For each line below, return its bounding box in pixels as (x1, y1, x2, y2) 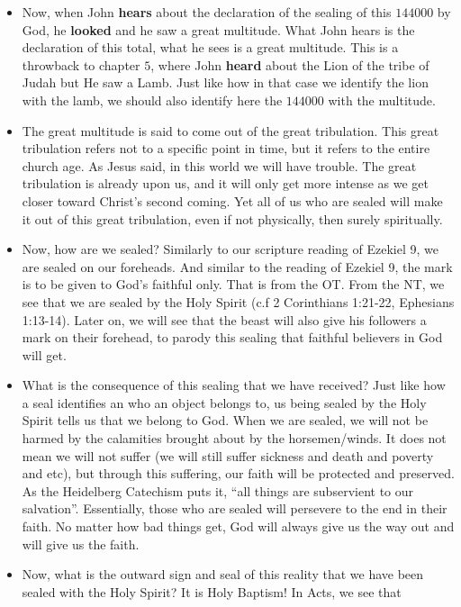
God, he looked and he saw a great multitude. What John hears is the (22, 20, 415, 39)
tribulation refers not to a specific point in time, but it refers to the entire (22, 139, 430, 158)
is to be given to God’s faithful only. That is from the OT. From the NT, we (22, 275, 445, 294)
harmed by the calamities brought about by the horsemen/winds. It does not (22, 429, 447, 448)
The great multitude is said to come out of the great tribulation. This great (22, 121, 439, 140)
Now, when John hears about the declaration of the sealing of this (22, 3, 392, 21)
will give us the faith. (22, 534, 140, 553)
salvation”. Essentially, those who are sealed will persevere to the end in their (22, 499, 447, 518)
